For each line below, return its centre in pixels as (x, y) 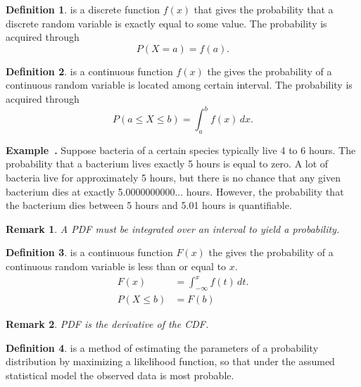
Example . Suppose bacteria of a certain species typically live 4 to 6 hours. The (181, 150)
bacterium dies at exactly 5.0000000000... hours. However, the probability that (175, 191)
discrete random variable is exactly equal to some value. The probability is (166, 23)
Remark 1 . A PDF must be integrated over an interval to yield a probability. (173, 228)
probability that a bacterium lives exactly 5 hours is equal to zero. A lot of (167, 164)
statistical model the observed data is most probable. (120, 375)
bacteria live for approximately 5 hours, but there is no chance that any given (173, 178)
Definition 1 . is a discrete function (83, 9)
